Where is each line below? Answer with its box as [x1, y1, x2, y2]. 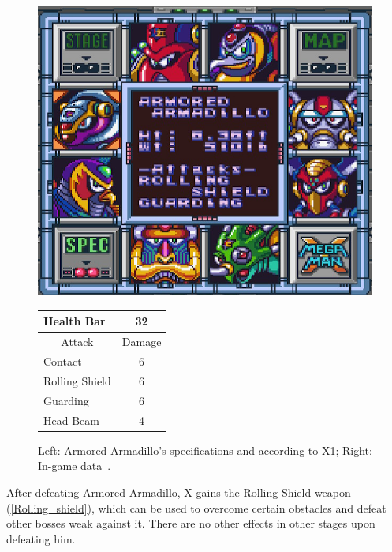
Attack [61, 333, 94, 350]
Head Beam [43, 411, 99, 428]
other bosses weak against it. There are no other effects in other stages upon [6, 515, 375, 531]
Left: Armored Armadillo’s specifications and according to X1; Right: [38, 441, 372, 458]
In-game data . [38, 457, 111, 474]
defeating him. [6, 530, 76, 546]
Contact [43, 353, 82, 370]
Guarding [43, 392, 89, 408]
